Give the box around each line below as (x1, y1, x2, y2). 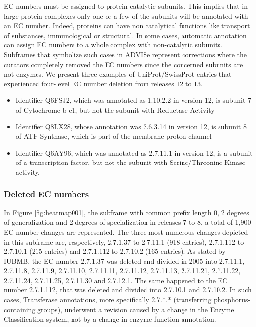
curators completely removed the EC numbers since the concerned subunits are (4, 59, 243, 69)
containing (4, 304, 36, 314)
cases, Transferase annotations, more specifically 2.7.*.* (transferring (4, 294, 212, 305)
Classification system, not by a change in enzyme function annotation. (4, 314, 216, 324)
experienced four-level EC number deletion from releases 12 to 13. (4, 78, 203, 88)
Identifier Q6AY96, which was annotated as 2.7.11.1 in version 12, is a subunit (15, 147, 253, 158)
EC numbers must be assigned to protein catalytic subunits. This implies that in (4, 1, 248, 11)
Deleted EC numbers (4, 188, 89, 200)
